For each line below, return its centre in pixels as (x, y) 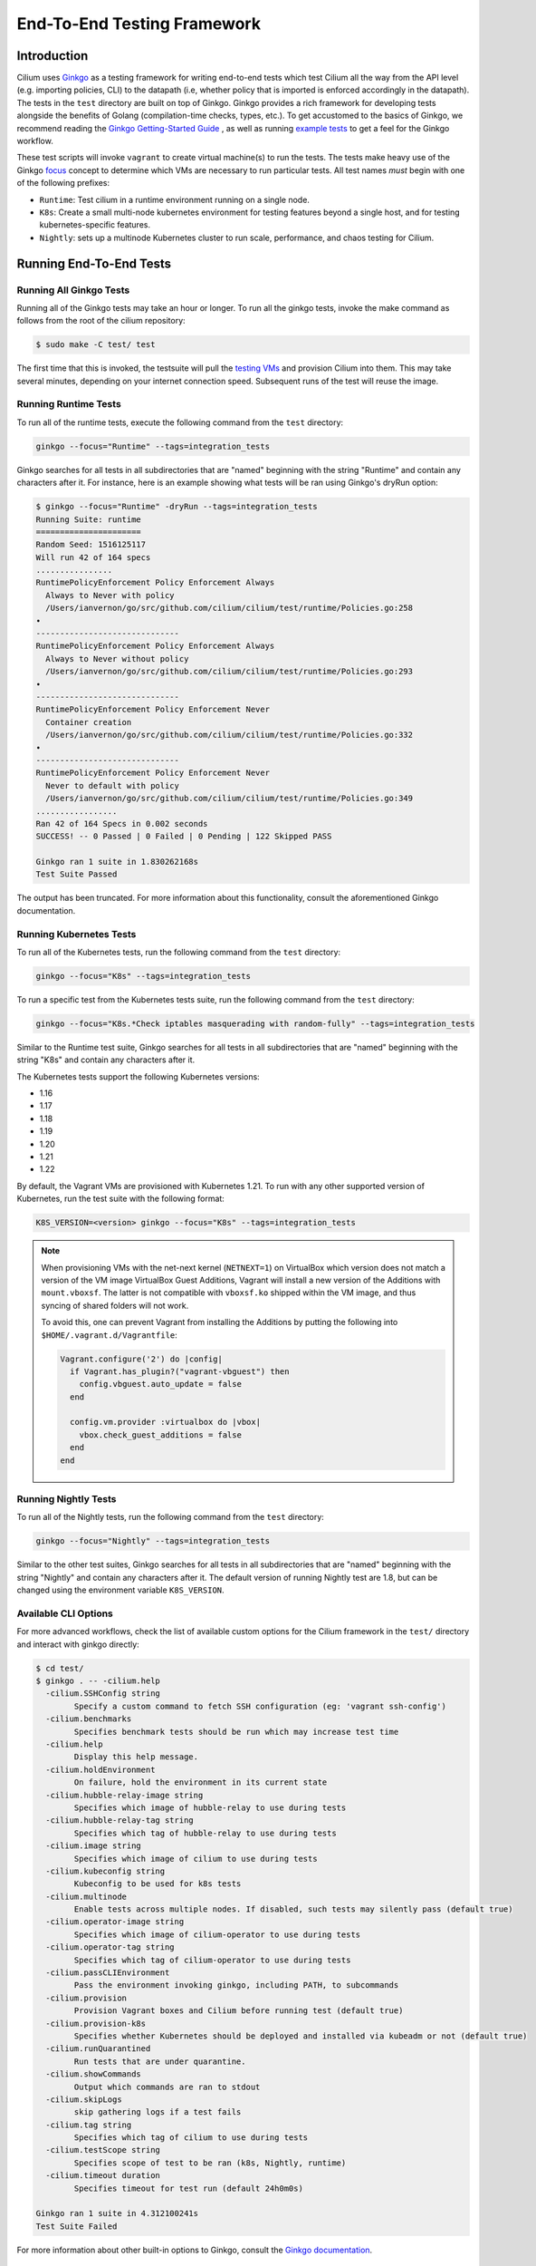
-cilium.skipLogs (84, 2099)
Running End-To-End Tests (94, 263)
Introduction (53, 56)
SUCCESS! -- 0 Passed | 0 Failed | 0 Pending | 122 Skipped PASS (184, 837)
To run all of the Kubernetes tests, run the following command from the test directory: (179, 952)
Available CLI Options (65, 1613)
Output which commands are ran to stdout (167, 2087)
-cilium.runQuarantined (98, 2049)
